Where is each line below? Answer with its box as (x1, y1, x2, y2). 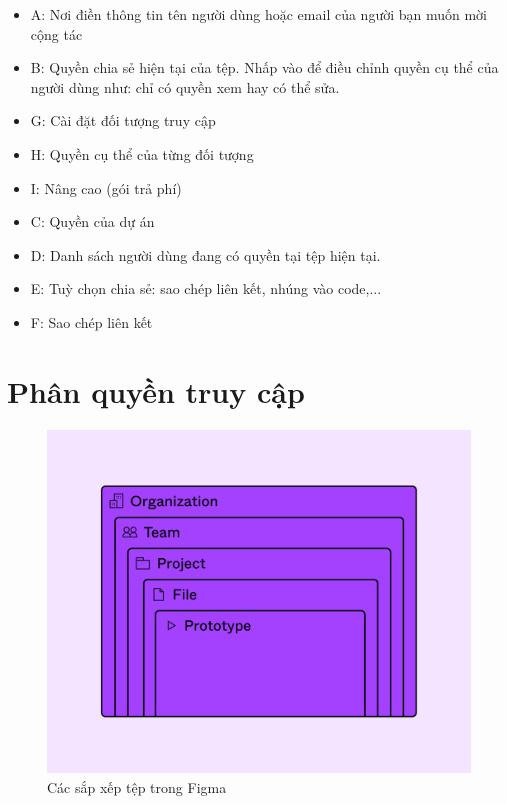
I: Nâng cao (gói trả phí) (30, 177, 182, 198)
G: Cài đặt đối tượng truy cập (30, 110, 216, 131)
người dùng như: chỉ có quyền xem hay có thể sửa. (30, 76, 340, 97)
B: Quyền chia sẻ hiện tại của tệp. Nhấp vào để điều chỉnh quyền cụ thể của (30, 57, 499, 78)
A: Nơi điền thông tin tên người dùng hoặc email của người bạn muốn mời (30, 4, 487, 24)
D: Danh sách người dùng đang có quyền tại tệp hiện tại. (30, 244, 381, 265)
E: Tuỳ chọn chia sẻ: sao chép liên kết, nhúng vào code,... (30, 278, 382, 299)
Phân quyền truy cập (7, 370, 305, 411)
